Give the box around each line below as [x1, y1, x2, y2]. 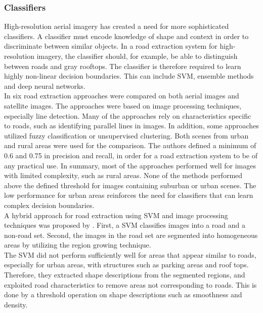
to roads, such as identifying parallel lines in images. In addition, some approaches [4, 120, 259, 131]
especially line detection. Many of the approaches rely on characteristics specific [4, 110, 251, 121]
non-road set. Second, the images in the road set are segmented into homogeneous [4, 229, 258, 240]
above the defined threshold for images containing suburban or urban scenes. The [4, 180, 256, 190]
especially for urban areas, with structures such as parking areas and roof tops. [4, 259, 249, 270]
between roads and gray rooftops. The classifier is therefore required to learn [4, 60, 241, 71]
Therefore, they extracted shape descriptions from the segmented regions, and [4, 269, 245, 280]
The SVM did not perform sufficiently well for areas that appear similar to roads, [4, 249, 256, 260]
